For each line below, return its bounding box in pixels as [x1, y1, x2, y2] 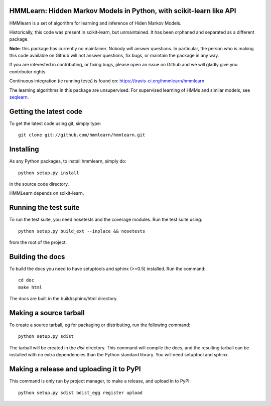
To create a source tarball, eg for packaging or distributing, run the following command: [9, 322, 191, 328]
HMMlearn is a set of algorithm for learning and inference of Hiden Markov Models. [9, 20, 182, 26]
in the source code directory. [9, 181, 69, 187]
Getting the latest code [9, 107, 83, 115]
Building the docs [9, 252, 65, 261]
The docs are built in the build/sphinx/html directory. [9, 296, 118, 302]
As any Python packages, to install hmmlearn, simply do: [9, 158, 126, 164]
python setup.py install [18, 170, 79, 176]
